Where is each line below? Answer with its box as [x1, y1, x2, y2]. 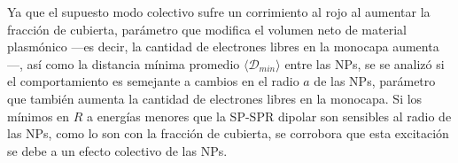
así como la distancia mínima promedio [27, 54, 240, 73]
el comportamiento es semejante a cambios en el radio [7, 72, 299, 90]
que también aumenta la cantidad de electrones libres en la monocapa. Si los [7, 89, 423, 107]
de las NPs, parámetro [314, 72, 436, 90]
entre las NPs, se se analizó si [284, 54, 445, 73]
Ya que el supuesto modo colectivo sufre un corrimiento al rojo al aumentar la [7, 3, 431, 20]
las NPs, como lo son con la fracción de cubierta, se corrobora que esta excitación [7, 124, 449, 143]
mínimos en [7, 106, 70, 125]
